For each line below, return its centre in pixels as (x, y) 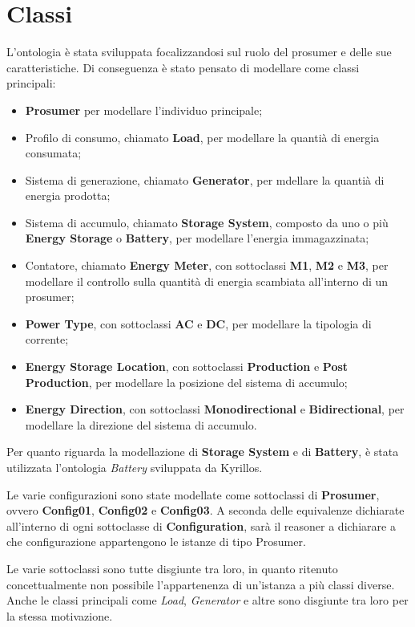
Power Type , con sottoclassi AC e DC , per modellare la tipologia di (198, 323)
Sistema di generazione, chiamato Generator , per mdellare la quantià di (205, 179)
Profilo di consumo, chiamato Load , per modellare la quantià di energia (202, 137)
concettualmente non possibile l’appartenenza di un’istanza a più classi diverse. (201, 584)
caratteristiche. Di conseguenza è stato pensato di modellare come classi (183, 67)
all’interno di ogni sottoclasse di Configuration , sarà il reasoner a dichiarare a (201, 525)
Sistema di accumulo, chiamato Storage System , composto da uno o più (207, 222)
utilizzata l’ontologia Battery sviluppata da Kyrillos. (135, 467)
